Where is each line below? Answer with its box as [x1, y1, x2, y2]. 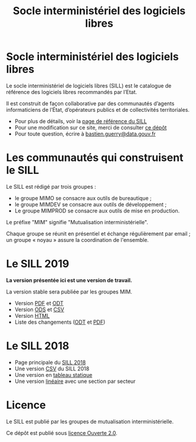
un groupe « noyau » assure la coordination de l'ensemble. [6, 236, 149, 243]
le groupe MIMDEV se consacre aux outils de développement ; [14, 201, 167, 208]
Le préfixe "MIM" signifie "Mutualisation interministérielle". [6, 218, 149, 225]
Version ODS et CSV [14, 306, 64, 313]
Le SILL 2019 [6, 257, 70, 270]
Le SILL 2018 [6, 339, 70, 353]
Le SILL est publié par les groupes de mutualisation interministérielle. [6, 418, 174, 425]
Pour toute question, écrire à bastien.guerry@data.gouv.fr [14, 130, 156, 137]
